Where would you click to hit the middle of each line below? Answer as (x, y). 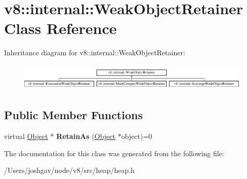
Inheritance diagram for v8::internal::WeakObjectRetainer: (95, 52)
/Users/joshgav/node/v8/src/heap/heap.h (69, 170)
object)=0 (137, 136)
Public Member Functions (73, 115)
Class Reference (60, 28)
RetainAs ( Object (86, 136)
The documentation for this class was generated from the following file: (114, 153)
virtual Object (26, 136)
